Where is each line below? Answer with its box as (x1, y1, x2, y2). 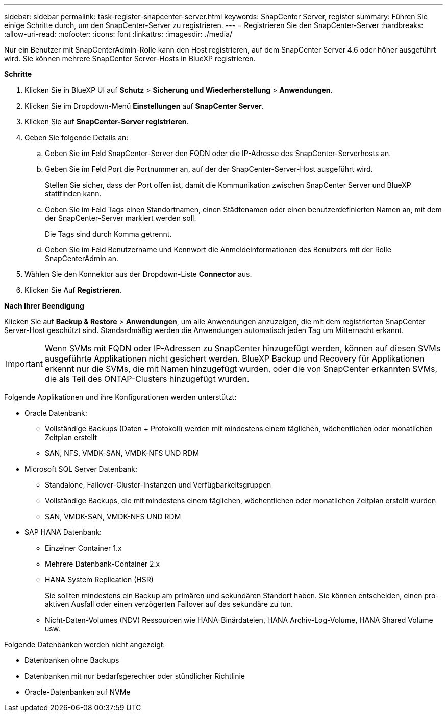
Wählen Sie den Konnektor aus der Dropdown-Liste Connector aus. (24, 270, 252, 278)
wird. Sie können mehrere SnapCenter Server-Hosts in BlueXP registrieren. (4, 54, 256, 63)
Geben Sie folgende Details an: (24, 133, 129, 142)
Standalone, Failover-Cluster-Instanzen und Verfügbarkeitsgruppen (45, 480, 271, 489)
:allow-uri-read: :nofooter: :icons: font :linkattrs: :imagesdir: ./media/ (4, 30, 233, 38)
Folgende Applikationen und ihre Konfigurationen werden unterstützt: (4, 393, 237, 401)
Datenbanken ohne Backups (24, 656, 119, 664)
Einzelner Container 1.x (45, 544, 122, 552)
